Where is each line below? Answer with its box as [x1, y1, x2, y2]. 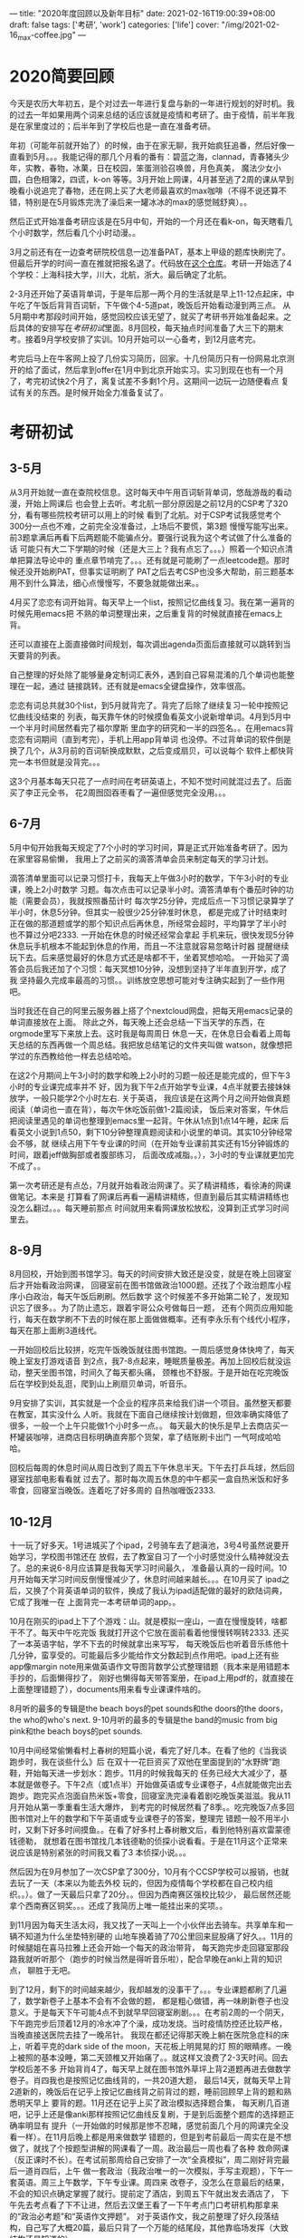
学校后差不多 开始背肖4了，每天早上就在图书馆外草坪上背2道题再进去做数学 [9, 2064, 291, 2075]
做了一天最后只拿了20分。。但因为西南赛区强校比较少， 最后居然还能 [36, 1889, 291, 1900]
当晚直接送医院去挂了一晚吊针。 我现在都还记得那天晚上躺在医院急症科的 [9, 2029, 281, 2040]
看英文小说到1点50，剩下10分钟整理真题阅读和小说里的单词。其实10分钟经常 [9, 1126, 292, 1137]
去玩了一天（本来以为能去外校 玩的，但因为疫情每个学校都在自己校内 [9, 1878, 265, 1889]
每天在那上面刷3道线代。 [9, 1325, 102, 1336]
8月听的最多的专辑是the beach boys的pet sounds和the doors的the [9, 1703, 257, 1714]
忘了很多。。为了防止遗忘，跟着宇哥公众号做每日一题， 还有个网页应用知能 [16, 1302, 293, 1313]
